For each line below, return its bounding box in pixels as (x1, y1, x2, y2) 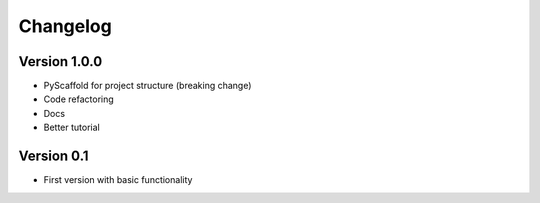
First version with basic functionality (43, 174, 193, 186)
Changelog (18, 15, 112, 37)
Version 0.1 (18, 148, 89, 165)
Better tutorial (43, 121, 100, 134)
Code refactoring (43, 93, 114, 105)
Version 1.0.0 (18, 53, 103, 70)
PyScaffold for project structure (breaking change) (43, 80, 252, 92)
